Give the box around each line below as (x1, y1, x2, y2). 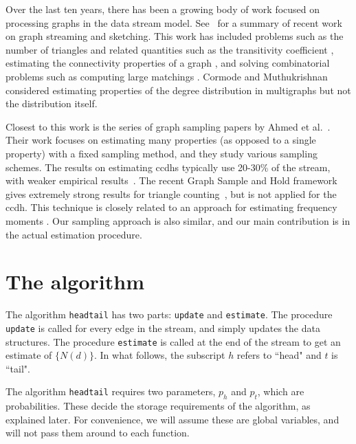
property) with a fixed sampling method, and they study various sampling (5, 146, 318, 160)
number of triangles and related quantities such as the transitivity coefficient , (5, 42, 334, 56)
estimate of (5, 348, 52, 362)
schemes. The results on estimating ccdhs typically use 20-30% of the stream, (5, 159, 331, 174)
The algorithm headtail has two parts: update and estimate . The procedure (5, 307, 333, 322)
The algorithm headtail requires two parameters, (5, 384, 216, 399)
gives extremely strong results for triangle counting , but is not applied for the (5, 186, 337, 201)
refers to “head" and (236, 348, 322, 362)
